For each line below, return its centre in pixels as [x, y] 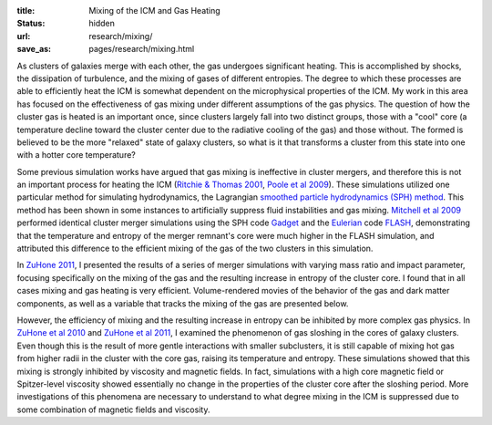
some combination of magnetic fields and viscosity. [113, 409]
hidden [102, 24]
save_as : [34, 49]
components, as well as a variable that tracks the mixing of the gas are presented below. [183, 303]
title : [26, 10]
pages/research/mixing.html [142, 49]
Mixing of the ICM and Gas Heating [154, 10]
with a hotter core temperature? [76, 155]
